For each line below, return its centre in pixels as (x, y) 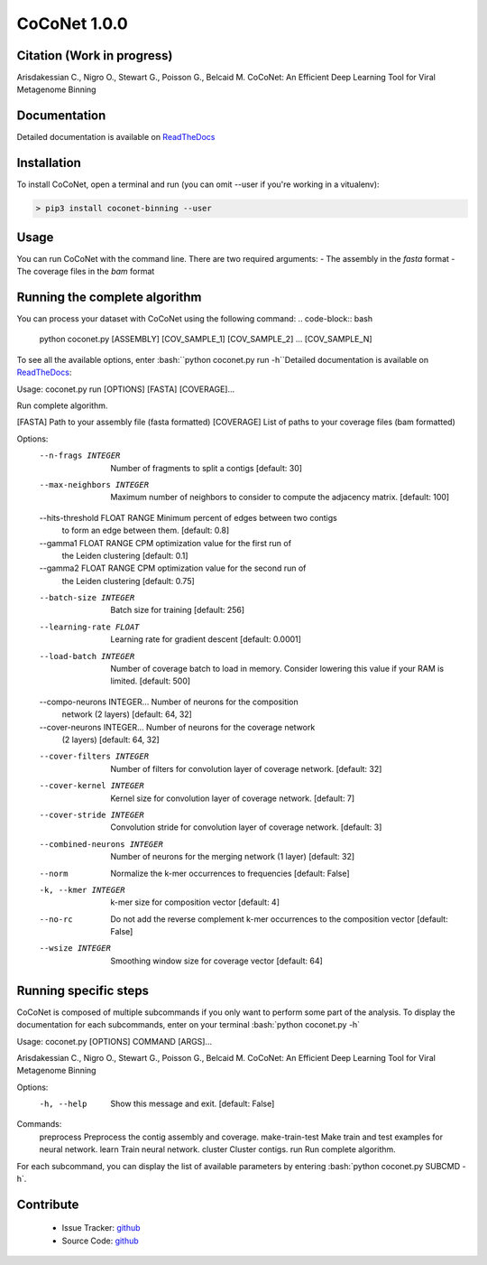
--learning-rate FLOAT (89, 627)
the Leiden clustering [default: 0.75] (129, 581)
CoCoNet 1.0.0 (72, 23)
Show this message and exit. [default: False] (193, 1104)
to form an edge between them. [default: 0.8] (146, 530)
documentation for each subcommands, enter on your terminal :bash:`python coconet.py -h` (188, 1025)
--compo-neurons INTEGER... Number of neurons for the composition (169, 702)
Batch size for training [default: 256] (178, 610)
